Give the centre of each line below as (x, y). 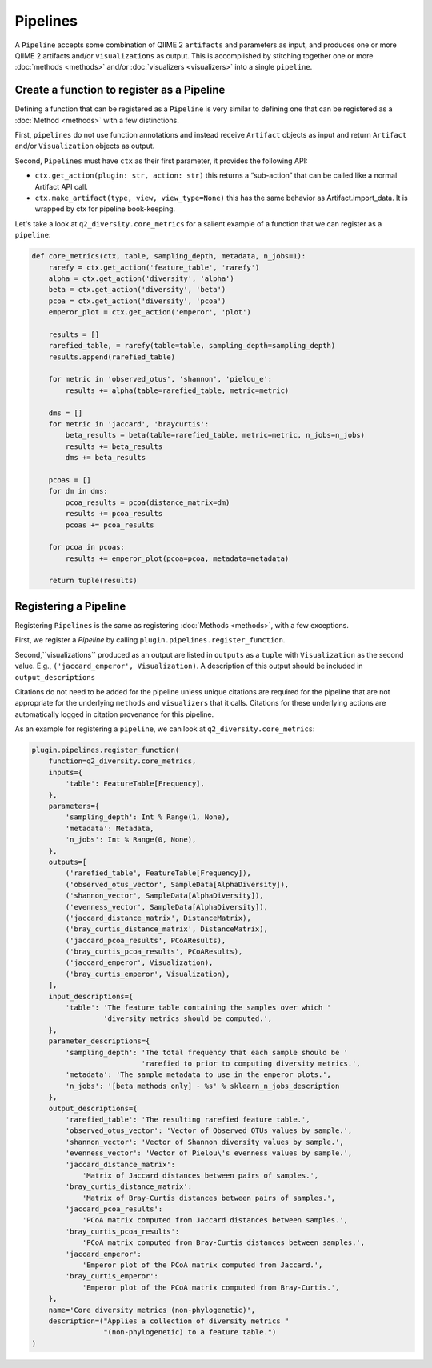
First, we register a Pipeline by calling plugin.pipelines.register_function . (150, 640)
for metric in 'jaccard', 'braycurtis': (129, 424)
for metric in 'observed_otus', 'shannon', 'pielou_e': (160, 379)
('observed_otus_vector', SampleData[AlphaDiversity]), (177, 884)
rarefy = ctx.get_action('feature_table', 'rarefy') (154, 267)
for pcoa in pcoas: (87, 547)
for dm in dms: (78, 491)
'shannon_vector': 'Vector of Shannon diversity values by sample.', (204, 1142)
